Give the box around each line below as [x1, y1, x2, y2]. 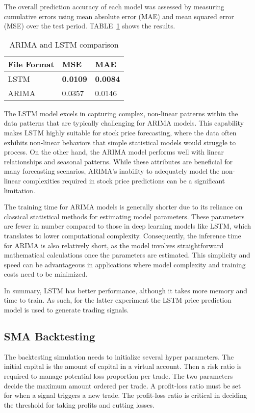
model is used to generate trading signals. [4, 305, 129, 315]
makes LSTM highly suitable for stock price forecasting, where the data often [4, 127, 237, 137]
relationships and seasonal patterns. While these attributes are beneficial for [4, 156, 233, 166]
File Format [8, 58, 54, 70]
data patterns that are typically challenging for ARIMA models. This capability [4, 118, 244, 128]
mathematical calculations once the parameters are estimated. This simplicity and [4, 250, 251, 260]
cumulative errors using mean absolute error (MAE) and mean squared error [4, 11, 234, 21]
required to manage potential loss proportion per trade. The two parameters [4, 371, 233, 381]
